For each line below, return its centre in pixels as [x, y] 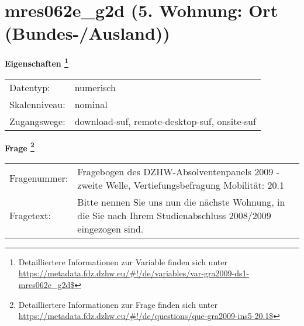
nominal [91, 104]
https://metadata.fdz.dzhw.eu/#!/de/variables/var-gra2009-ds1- [134, 273]
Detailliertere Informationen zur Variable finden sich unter [123, 261]
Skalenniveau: [37, 104]
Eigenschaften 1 [37, 62]
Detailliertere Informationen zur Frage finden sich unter [118, 304]
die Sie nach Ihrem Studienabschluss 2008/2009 [174, 215]
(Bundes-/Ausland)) [87, 33]
